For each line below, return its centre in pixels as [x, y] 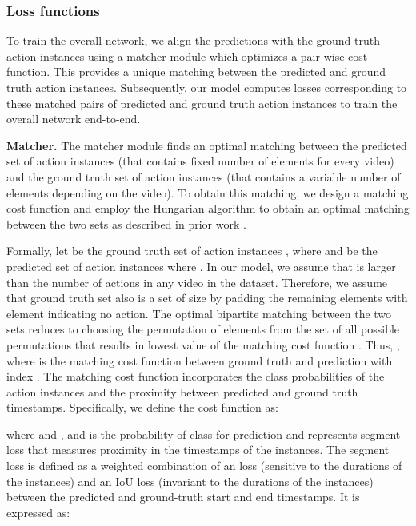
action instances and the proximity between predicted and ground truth [182, 391]
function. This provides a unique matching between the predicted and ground [196, 72]
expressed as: [38, 512]
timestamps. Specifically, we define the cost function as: [142, 407]
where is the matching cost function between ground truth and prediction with [200, 360]
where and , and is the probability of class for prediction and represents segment [204, 434]
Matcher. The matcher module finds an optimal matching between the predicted [207, 145]
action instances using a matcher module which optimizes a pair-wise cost [187, 56]
